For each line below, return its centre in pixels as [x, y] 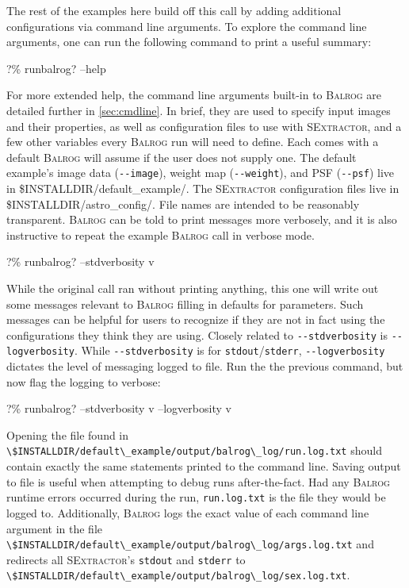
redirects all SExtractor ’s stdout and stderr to [126, 559]
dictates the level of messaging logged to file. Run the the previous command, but [205, 366]
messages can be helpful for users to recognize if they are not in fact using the [196, 319]
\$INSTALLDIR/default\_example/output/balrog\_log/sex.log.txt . [178, 575]
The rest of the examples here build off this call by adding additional [174, 10]
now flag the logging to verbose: [84, 381]
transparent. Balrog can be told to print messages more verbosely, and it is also [202, 219]
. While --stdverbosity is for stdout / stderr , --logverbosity [229, 350]
